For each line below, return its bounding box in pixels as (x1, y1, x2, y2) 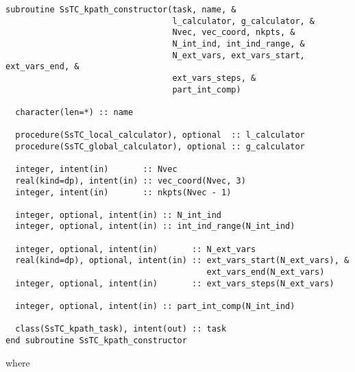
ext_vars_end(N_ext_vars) (206, 267, 325, 277)
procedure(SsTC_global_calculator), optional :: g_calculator (15, 141, 305, 151)
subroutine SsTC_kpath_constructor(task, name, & (5, 5, 236, 14)
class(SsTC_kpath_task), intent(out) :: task (15, 324, 227, 334)
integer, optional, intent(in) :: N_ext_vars (15, 244, 256, 254)
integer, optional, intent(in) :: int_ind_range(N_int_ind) (15, 221, 295, 232)
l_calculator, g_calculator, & (172, 16, 315, 26)
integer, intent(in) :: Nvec (15, 164, 177, 175)
